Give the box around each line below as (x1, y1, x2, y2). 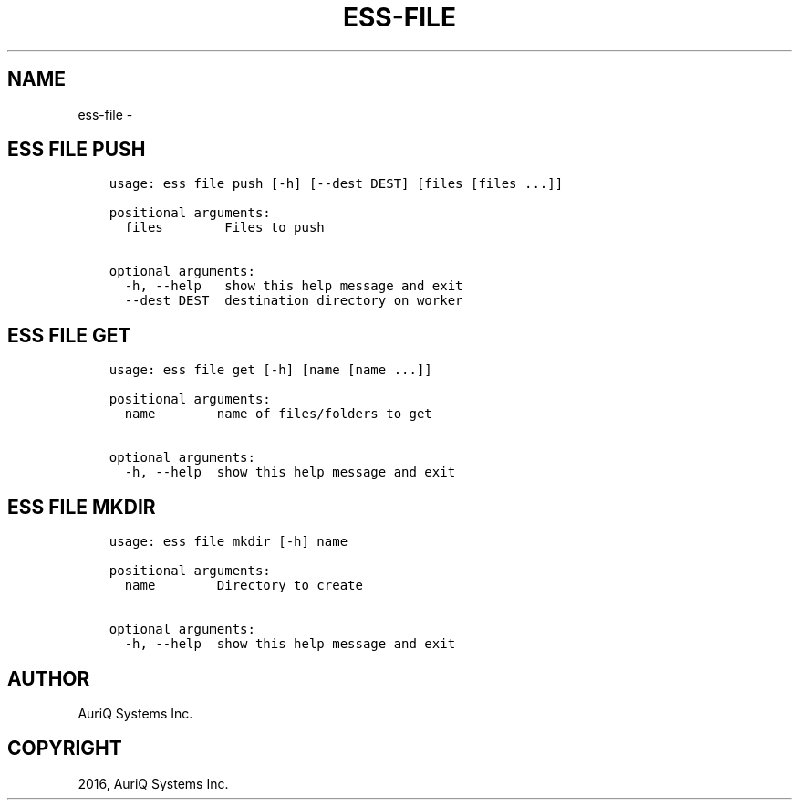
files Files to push (124, 220, 325, 236)
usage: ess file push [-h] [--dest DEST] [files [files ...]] (109, 176, 564, 192)
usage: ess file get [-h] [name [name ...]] (109, 362, 432, 378)
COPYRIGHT (7, 737, 122, 760)
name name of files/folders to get (124, 406, 432, 422)
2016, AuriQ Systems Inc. (78, 775, 229, 791)
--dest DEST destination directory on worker (124, 293, 463, 309)
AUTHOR (7, 666, 90, 690)
